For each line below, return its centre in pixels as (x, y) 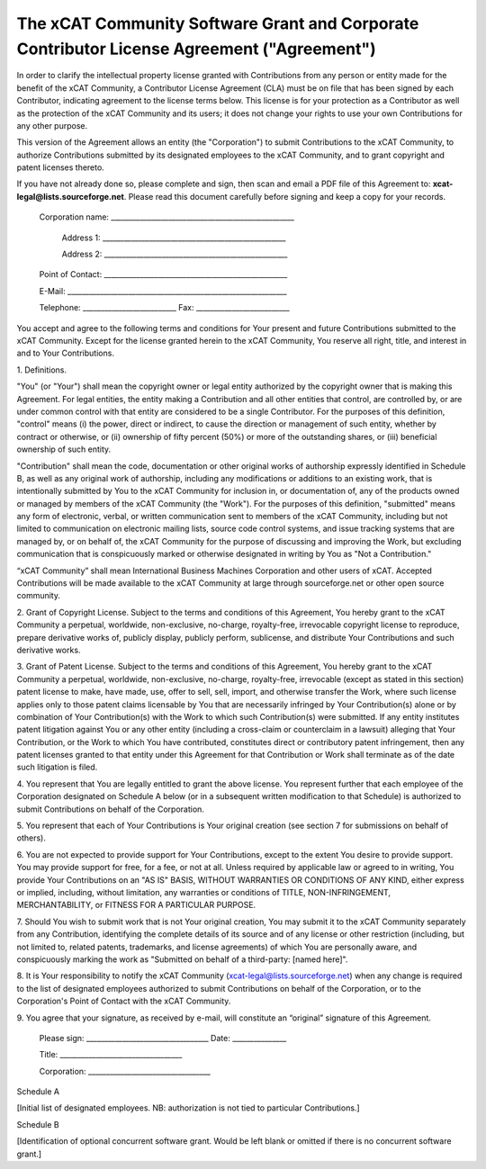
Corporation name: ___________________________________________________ (166, 217)
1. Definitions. (42, 370)
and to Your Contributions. (65, 353)
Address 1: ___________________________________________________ (174, 238)
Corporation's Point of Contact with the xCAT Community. (124, 1001)
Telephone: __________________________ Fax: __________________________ (164, 308)
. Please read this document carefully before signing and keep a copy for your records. (284, 196)
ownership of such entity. (64, 449)
